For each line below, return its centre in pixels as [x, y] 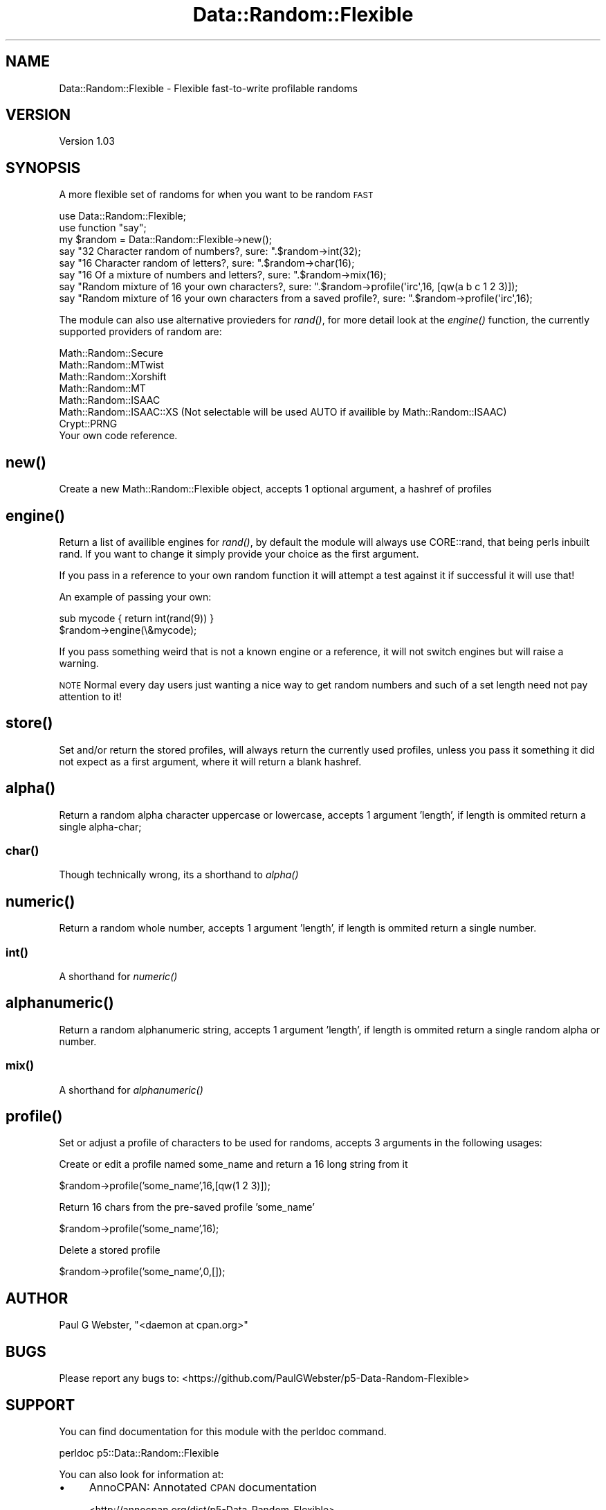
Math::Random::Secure [111, 353]
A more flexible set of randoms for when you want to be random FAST [216, 195]
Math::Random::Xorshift [113, 377]
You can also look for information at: [141, 1474]
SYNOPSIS [43, 168]
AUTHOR [37, 1298]
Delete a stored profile [110, 1250]
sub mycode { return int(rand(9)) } [137, 618]
